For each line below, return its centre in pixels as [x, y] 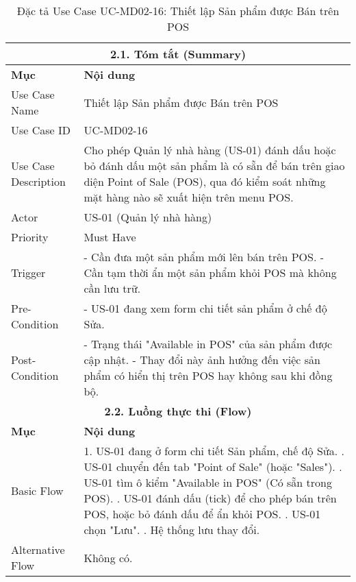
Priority [30, 237]
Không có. [108, 557]
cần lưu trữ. [112, 288]
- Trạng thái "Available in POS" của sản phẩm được [208, 344]
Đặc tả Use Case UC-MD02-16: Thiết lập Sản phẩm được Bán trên [178, 11]
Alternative [38, 549]
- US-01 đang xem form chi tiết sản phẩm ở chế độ [205, 308]
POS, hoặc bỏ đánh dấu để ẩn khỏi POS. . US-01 [202, 514]
